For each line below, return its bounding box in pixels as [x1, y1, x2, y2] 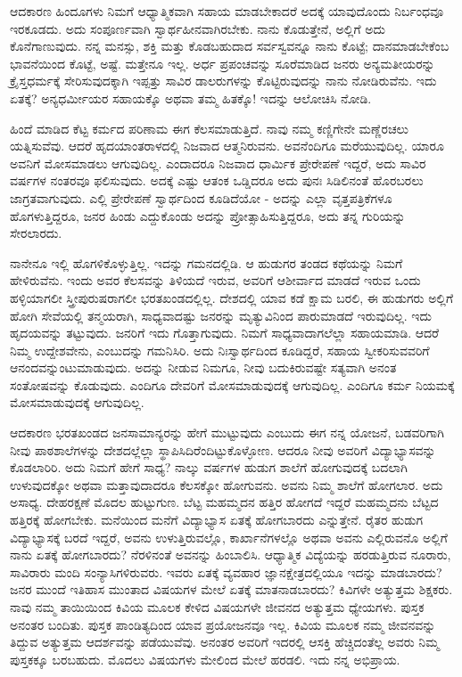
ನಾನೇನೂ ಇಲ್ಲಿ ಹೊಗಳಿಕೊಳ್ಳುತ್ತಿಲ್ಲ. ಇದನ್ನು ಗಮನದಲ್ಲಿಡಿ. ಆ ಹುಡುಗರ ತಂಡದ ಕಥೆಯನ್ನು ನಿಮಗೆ [10, 253, 403, 272]
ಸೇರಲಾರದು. [10, 224, 62, 242]
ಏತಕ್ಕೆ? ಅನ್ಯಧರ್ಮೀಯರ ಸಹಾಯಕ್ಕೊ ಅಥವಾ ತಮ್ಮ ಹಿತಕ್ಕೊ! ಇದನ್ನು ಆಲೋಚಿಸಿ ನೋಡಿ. [10, 88, 372, 107]
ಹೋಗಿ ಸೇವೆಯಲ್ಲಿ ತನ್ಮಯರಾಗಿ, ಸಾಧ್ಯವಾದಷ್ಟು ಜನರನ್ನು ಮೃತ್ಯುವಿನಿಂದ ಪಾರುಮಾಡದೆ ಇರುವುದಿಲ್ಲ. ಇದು [10, 306, 432, 324]
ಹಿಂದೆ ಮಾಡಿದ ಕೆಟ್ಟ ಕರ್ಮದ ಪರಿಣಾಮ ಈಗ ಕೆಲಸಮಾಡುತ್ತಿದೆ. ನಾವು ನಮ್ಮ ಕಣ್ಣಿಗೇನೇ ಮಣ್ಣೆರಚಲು [10, 118, 408, 137]
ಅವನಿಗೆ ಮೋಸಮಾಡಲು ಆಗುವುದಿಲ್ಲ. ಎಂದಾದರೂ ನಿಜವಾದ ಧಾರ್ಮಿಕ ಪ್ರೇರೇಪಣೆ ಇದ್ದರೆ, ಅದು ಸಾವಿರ [10, 153, 426, 172]
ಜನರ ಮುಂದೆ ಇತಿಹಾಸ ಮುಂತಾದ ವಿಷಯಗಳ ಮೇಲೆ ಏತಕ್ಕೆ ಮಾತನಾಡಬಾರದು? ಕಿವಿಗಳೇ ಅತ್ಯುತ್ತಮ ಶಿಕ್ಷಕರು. [10, 580, 453, 599]
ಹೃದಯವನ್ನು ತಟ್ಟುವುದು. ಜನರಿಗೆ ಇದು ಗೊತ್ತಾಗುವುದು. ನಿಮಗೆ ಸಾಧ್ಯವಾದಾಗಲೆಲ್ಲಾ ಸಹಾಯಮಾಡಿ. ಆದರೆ [10, 323, 440, 342]
